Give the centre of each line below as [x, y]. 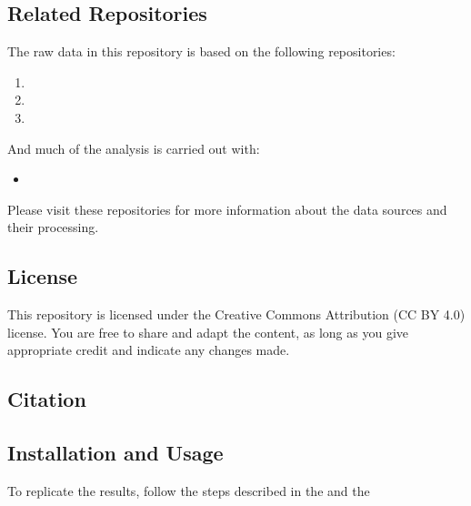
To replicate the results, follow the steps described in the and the [189, 490]
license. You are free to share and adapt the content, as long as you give [208, 332]
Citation [47, 399]
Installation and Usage [115, 453]
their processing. [53, 227]
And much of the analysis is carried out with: [134, 148]
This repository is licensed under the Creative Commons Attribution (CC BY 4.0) [236, 314]
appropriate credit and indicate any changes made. [149, 350]
